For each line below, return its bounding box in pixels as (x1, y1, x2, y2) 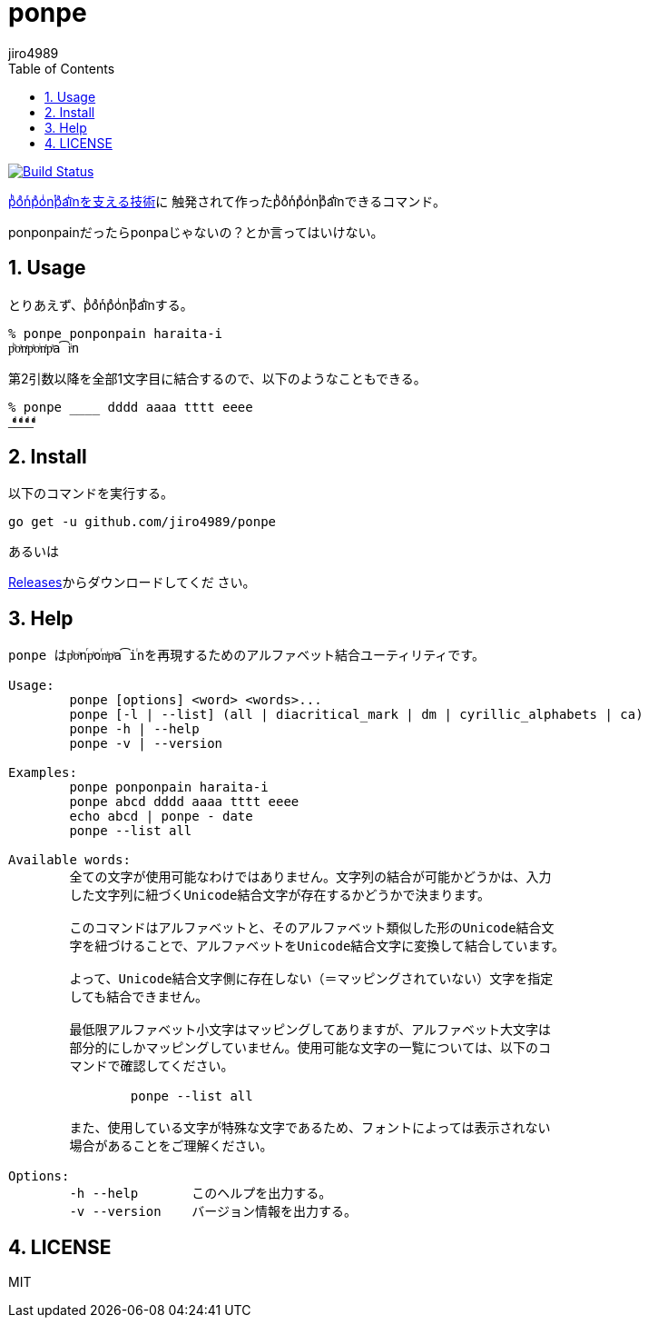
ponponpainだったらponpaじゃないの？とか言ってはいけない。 (8, 224, 384, 240)
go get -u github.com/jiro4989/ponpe (8, 514, 277, 530)
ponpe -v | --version (69, 736, 223, 752)
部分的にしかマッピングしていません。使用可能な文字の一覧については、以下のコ (69, 1041, 551, 1056)
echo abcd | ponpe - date (69, 809, 253, 824)
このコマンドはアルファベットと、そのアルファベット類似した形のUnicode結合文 (69, 921, 555, 936)
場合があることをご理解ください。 (69, 1139, 273, 1154)
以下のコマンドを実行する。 (8, 485, 173, 502)
